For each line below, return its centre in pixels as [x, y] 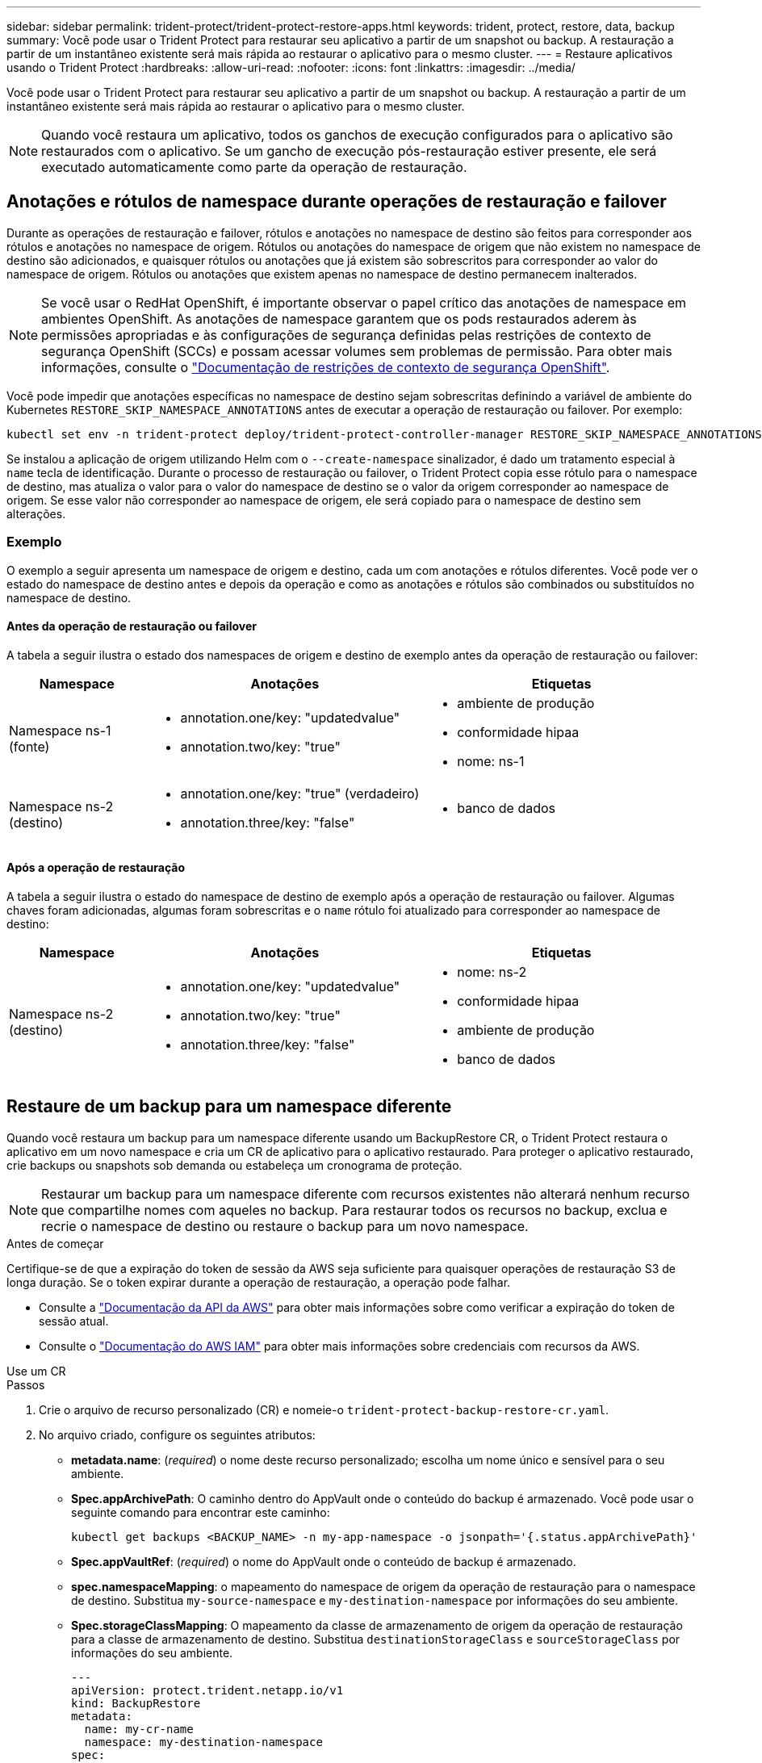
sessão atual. [74, 1321]
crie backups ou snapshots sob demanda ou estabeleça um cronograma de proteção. [234, 1165]
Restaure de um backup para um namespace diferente [229, 1107]
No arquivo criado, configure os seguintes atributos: [177, 1434]
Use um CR [36, 1371]
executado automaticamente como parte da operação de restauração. [254, 167]
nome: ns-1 [491, 761]
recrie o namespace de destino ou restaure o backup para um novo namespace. [285, 1226]
